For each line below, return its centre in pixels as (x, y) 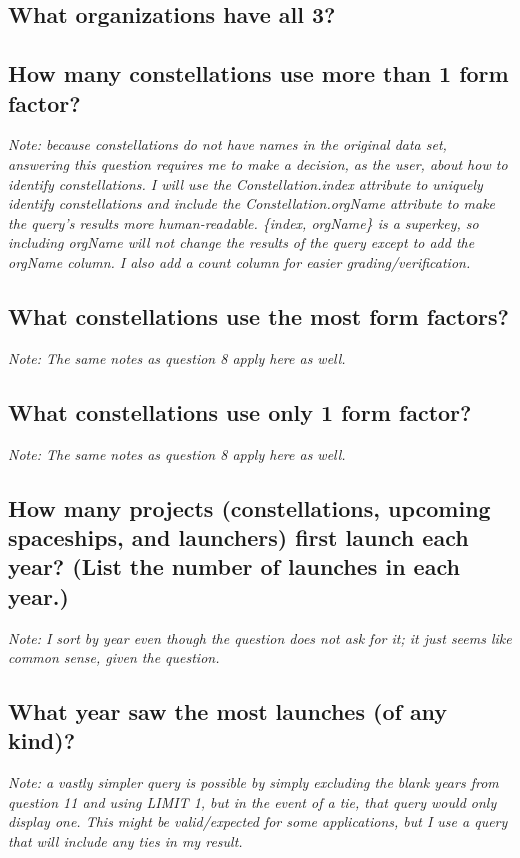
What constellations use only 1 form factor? (240, 411)
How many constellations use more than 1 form (258, 73)
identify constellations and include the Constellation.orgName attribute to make (252, 203)
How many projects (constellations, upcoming (249, 507)
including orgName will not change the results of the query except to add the (241, 242)
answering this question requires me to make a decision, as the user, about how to (258, 163)
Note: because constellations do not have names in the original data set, (227, 144)
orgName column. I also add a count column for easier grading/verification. (239, 261)
